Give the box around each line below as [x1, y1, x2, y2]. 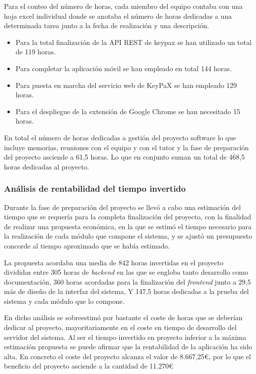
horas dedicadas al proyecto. [4, 161, 89, 171]
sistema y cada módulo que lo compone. [4, 295, 125, 306]
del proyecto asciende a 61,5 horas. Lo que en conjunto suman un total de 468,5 [4, 152, 245, 162]
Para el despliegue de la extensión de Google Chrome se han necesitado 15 [15, 106, 241, 116]
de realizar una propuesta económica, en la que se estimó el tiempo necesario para [4, 221, 252, 231]
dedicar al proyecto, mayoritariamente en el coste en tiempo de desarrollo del [4, 322, 237, 332]
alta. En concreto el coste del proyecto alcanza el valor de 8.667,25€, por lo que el [4, 351, 251, 361]
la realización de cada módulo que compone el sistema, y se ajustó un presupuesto [4, 231, 252, 241]
